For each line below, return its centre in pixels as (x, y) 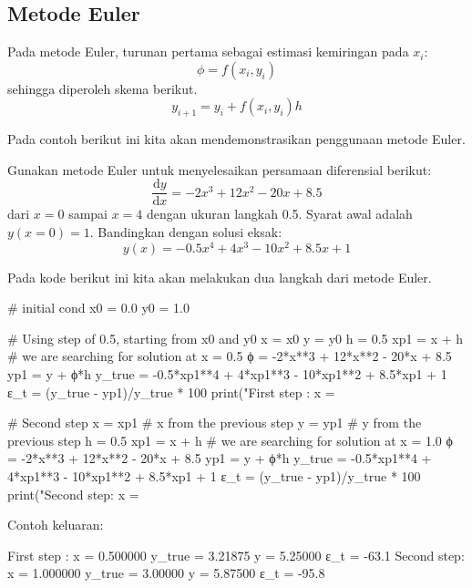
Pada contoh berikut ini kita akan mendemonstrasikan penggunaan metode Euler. (236, 139)
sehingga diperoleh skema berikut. (103, 88)
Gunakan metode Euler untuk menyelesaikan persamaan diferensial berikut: (220, 169)
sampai (88, 214)
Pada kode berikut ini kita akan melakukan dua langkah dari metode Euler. (220, 277)
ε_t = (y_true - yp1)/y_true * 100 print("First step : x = (171, 392)
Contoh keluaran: (56, 525)
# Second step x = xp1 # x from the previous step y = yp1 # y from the (215, 423)
